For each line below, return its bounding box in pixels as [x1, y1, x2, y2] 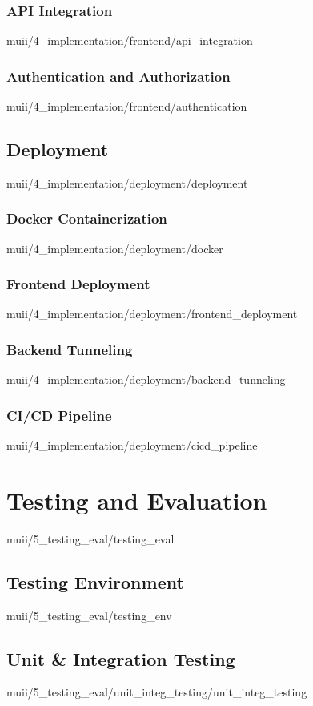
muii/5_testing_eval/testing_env [6, 607, 172, 623]
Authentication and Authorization [6, 66, 231, 86]
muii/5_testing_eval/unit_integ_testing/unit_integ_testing [6, 684, 307, 700]
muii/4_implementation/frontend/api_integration [6, 32, 253, 49]
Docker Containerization [6, 208, 167, 228]
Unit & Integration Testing [6, 646, 235, 671]
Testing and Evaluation [6, 483, 267, 516]
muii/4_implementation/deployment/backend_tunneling [6, 371, 286, 388]
